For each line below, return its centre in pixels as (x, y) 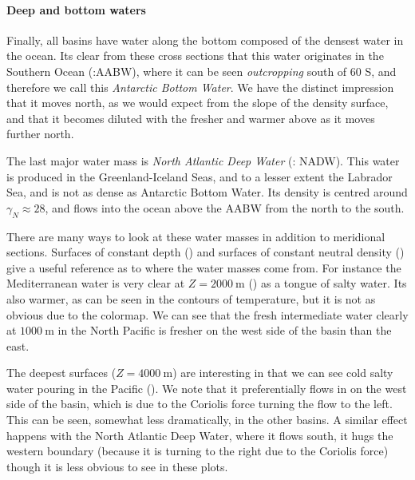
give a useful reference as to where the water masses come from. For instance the (204, 267)
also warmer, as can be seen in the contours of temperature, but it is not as (191, 298)
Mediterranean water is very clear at (96, 283)
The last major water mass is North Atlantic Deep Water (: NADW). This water (203, 160)
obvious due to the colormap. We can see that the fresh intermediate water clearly (207, 314)
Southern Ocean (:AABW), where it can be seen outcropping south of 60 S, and (202, 71)
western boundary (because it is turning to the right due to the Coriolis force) (198, 451)
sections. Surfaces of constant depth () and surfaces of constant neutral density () (206, 252)
